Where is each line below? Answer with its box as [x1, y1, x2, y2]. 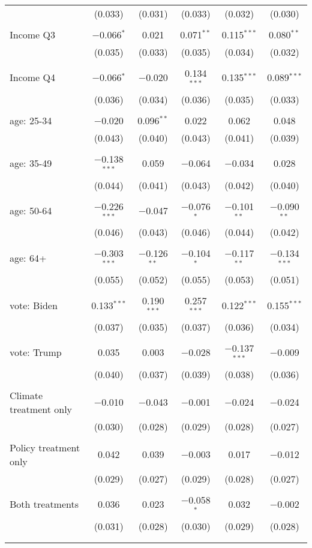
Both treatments [10, 497, 79, 511]
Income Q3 [10, 28, 55, 41]
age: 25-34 [10, 113, 52, 127]
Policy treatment [10, 440, 80, 454]
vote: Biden [10, 298, 58, 312]
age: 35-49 [10, 156, 52, 170]
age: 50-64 [10, 203, 52, 217]
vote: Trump [10, 345, 62, 360]
